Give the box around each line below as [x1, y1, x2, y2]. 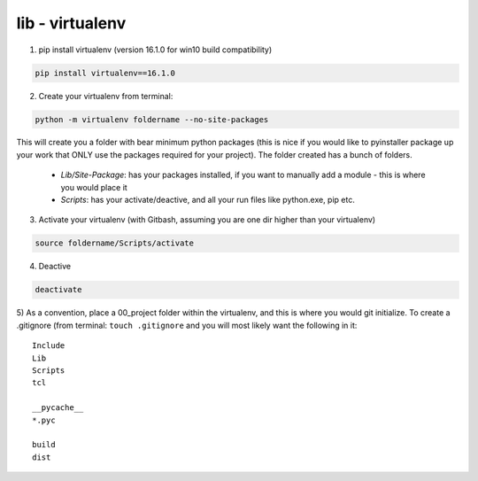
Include [32, 341, 66, 351]
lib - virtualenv [16, 13, 127, 33]
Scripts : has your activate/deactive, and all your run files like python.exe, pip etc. [60, 195, 356, 206]
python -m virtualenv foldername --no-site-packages [35, 114, 269, 124]
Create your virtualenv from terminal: [38, 90, 173, 101]
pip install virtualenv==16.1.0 [35, 67, 176, 78]
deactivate [35, 284, 82, 295]
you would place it [60, 182, 127, 192]
